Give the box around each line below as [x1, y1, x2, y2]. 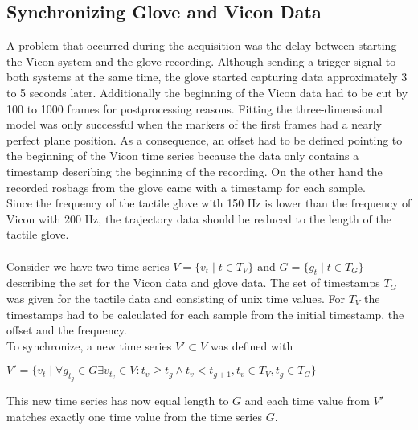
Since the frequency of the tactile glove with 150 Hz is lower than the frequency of [6, 195, 412, 211]
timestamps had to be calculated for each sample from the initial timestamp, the [6, 305, 404, 322]
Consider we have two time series [6, 257, 170, 274]
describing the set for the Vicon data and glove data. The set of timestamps [6, 274, 380, 291]
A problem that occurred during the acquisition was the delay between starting [6, 37, 397, 54]
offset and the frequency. [6, 321, 127, 338]
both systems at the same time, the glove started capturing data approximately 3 [6, 68, 408, 85]
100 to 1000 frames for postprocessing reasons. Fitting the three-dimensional [6, 100, 383, 117]
